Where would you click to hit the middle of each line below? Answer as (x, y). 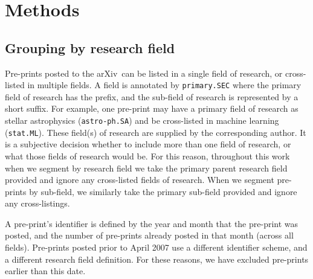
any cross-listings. (37, 203)
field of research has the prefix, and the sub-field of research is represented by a (152, 96)
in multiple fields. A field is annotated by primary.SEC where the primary (164, 85)
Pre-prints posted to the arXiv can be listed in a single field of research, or (144, 73)
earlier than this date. (45, 271)
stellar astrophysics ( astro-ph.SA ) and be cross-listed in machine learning (142, 120)
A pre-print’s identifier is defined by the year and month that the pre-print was (152, 223)
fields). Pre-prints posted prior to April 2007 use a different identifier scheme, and (156, 247)
